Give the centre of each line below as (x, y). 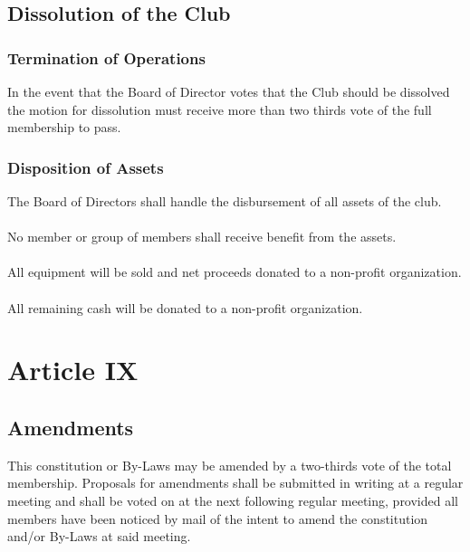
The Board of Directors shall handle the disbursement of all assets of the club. (225, 201)
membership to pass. (64, 127)
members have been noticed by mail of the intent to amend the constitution (218, 518)
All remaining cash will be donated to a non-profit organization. (185, 307)
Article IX (73, 370)
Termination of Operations (106, 57)
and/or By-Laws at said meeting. (99, 536)
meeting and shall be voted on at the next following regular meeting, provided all (233, 500)
